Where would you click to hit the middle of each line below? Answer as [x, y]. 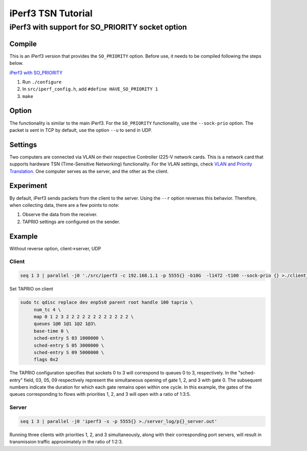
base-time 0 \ [51, 331]
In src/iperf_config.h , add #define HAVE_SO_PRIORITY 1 [90, 89]
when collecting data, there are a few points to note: [64, 205]
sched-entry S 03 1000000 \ [69, 338]
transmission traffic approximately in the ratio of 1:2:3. [66, 442]
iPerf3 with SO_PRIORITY [36, 73]
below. [16, 63]
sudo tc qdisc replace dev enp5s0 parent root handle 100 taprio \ [107, 302]
